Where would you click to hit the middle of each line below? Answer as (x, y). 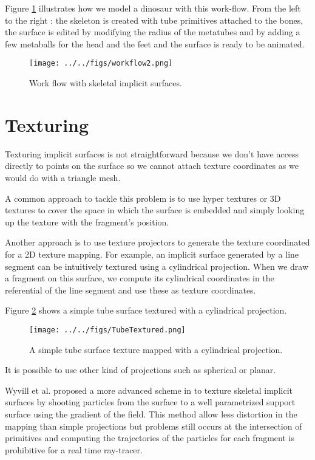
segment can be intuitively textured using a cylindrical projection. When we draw (157, 266)
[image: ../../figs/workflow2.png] (101, 64)
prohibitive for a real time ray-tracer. (74, 449)
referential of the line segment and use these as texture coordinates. (130, 290)
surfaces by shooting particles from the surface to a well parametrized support (150, 402)
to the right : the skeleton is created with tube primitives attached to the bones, (154, 20)
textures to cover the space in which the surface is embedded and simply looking (155, 210)
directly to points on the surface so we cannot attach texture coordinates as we (152, 166)
